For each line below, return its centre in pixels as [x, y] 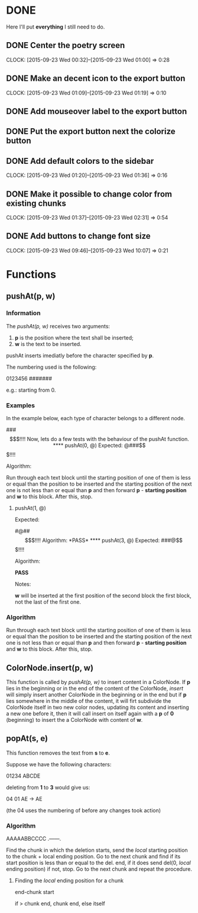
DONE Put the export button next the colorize [91, 131]
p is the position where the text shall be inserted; [74, 337]
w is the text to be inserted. [48, 344]
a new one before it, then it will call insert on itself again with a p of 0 [90, 714]
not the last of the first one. [48, 602]
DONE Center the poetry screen [66, 45]
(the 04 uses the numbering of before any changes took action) [84, 810]
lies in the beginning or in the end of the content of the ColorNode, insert [95, 689]
